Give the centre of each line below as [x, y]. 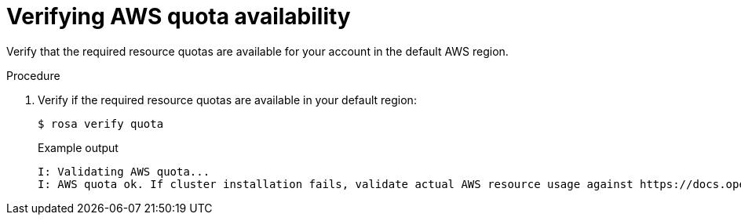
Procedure [33, 75]
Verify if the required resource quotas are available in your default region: [227, 100]
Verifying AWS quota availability [179, 16]
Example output [78, 147]
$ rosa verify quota [101, 123]
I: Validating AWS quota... [124, 171]
